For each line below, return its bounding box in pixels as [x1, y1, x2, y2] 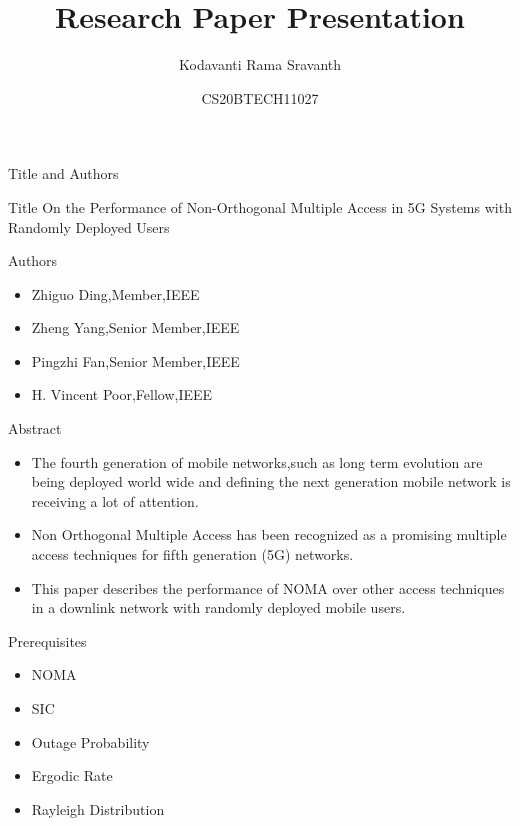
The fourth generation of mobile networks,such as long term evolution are [31, 451, 483, 472]
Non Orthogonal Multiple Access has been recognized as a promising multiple [31, 524, 507, 545]
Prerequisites [8, 630, 87, 651]
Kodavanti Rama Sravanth [178, 54, 342, 75]
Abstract [8, 418, 62, 439]
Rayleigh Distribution [31, 798, 165, 819]
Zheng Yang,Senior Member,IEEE [31, 317, 240, 338]
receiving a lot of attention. [31, 490, 199, 511]
